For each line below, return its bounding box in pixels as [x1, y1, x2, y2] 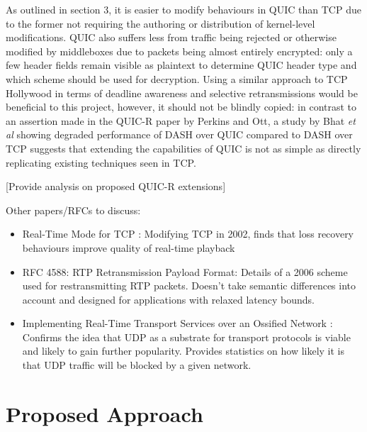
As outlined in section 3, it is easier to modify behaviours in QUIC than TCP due [6, 2, 361, 16]
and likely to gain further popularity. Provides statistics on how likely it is [22, 343, 345, 358]
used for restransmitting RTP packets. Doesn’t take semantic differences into [22, 278, 356, 293]
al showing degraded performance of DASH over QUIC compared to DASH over [6, 127, 353, 142]
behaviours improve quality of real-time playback [22, 240, 235, 255]
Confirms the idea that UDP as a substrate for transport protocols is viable [22, 329, 351, 344]
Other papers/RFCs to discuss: [6, 202, 141, 217]
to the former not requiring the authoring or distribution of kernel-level [6, 16, 315, 31]
